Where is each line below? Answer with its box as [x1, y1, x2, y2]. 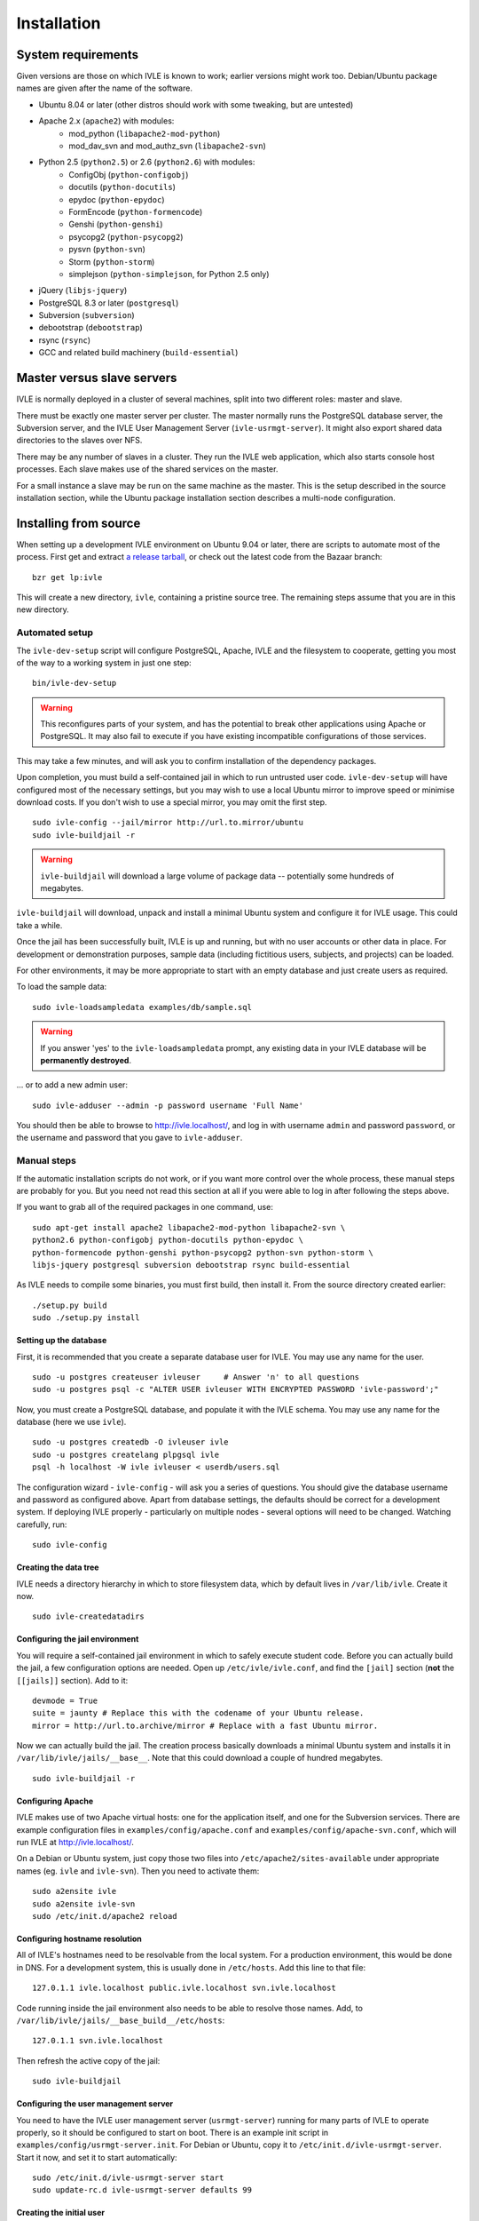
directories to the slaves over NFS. [16, 435, 143, 446]
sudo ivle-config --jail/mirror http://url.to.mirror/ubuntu [32, 817, 303, 828]
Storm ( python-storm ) [68, 256, 155, 267]
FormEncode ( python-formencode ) [68, 206, 203, 217]
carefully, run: [16, 1519, 67, 1530]
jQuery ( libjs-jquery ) [38, 285, 128, 296]
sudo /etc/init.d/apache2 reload [32, 1911, 177, 1921]
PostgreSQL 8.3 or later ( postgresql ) [38, 298, 179, 308]
